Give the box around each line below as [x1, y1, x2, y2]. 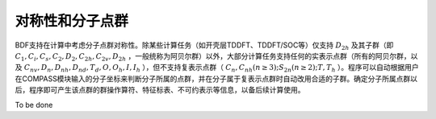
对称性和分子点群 [15, 12, 129, 30]
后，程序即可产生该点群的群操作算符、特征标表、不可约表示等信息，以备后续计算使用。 [15, 85, 305, 95]
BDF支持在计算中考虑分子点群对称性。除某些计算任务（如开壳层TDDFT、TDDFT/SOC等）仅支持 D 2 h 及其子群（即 [15, 40, 394, 51]
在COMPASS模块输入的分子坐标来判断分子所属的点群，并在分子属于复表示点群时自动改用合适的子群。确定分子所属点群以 [15, 73, 418, 84]
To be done [15, 100, 53, 109]
